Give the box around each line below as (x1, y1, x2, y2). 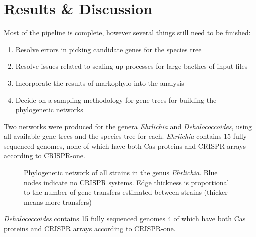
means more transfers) (24, 196, 92, 207)
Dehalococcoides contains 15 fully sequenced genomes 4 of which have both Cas (4, 213, 246, 224)
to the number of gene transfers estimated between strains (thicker (24, 187, 228, 197)
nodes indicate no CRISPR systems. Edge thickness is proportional (24, 177, 229, 187)
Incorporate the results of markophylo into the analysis (15, 77, 184, 88)
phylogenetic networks (15, 104, 83, 115)
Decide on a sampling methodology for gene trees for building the (15, 94, 217, 105)
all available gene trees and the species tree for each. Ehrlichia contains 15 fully (4, 131, 247, 141)
